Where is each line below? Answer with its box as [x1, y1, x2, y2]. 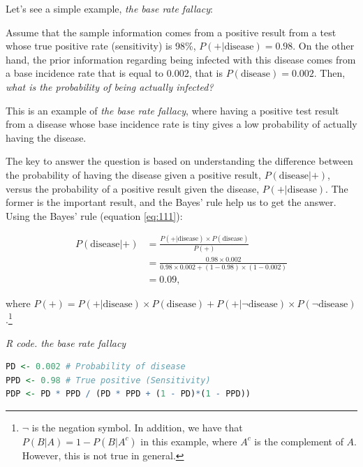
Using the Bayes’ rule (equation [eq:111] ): [6, 208, 183, 223]
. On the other [292, 38, 355, 53]
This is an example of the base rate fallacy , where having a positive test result [6, 103, 339, 117]
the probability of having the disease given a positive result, [6, 167, 261, 181]
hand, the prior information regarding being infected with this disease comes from [6, 52, 356, 66]
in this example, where [140, 433, 237, 448]
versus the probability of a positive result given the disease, [6, 181, 260, 195]
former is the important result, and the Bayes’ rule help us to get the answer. [6, 195, 336, 209]
